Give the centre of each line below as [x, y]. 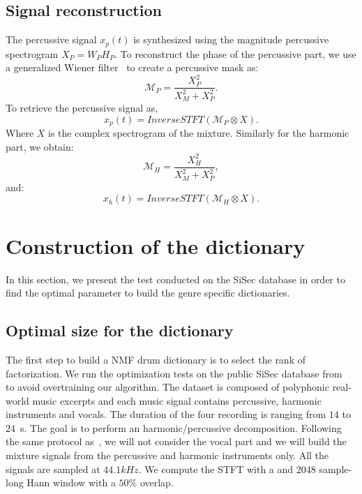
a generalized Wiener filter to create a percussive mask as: [132, 67]
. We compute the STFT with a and [216, 469]
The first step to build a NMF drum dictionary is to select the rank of [156, 359]
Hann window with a [71, 482]
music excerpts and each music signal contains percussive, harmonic [177, 400]
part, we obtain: [40, 146]
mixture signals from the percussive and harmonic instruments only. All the [167, 455]
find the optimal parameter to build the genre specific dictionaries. [148, 293]
